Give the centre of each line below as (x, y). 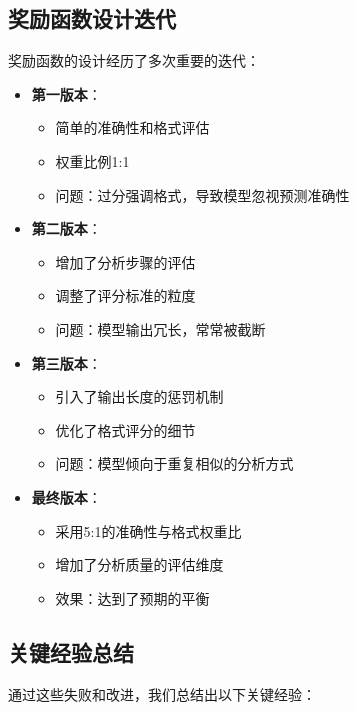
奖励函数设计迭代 (92, 18)
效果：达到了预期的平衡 (132, 597)
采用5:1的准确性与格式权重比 (148, 530)
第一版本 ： (66, 93)
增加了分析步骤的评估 (125, 261)
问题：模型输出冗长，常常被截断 (160, 328)
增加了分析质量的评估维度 (139, 564)
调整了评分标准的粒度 (125, 295)
